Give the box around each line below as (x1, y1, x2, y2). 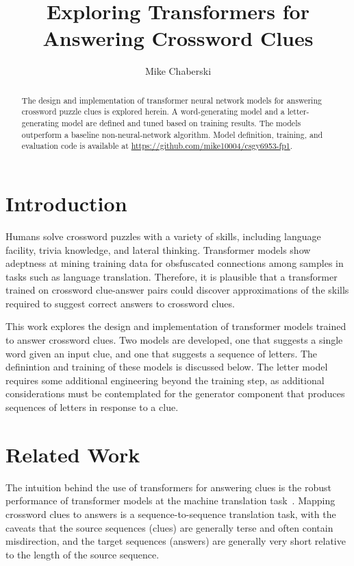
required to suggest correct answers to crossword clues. (5, 296, 235, 310)
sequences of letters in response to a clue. (5, 400, 179, 414)
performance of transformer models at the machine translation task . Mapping (5, 493, 336, 508)
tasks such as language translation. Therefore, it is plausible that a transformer (5, 269, 338, 283)
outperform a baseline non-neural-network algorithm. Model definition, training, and (21, 128, 323, 140)
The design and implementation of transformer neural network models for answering (21, 94, 322, 106)
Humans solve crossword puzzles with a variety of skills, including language (5, 228, 321, 243)
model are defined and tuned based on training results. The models (61, 117, 301, 129)
